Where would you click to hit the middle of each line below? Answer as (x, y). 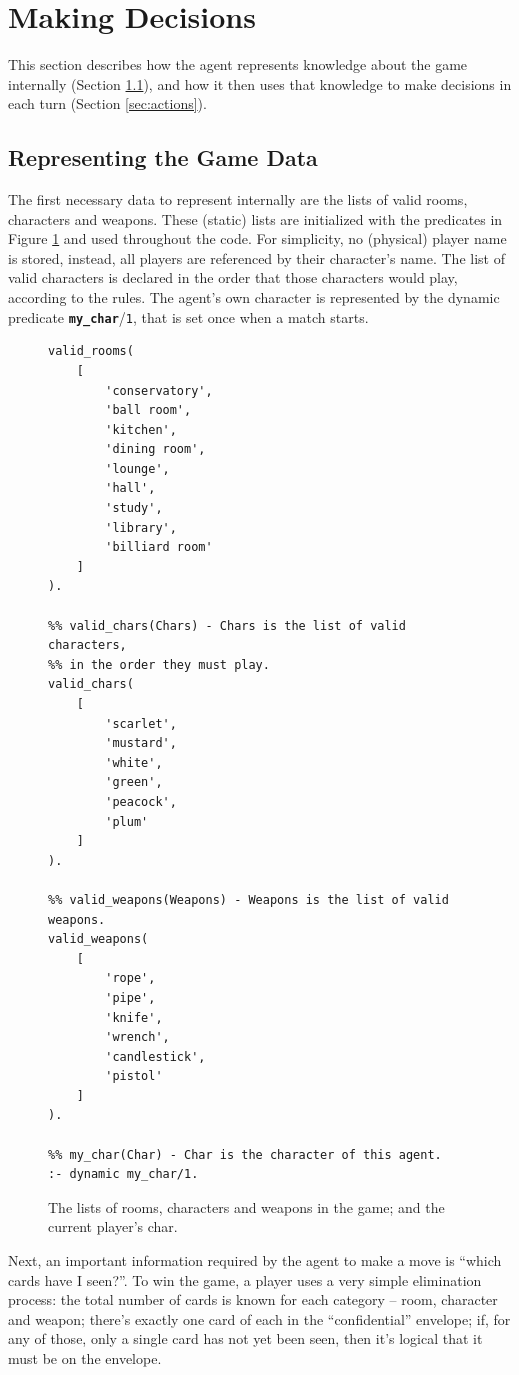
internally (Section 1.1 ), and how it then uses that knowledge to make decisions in (260, 83)
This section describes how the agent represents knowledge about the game (238, 64)
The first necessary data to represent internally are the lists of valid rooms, (238, 199)
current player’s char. (113, 1226)
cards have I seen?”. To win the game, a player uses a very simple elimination (245, 1279)
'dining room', (155, 449)
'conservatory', (159, 390)
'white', (134, 762)
